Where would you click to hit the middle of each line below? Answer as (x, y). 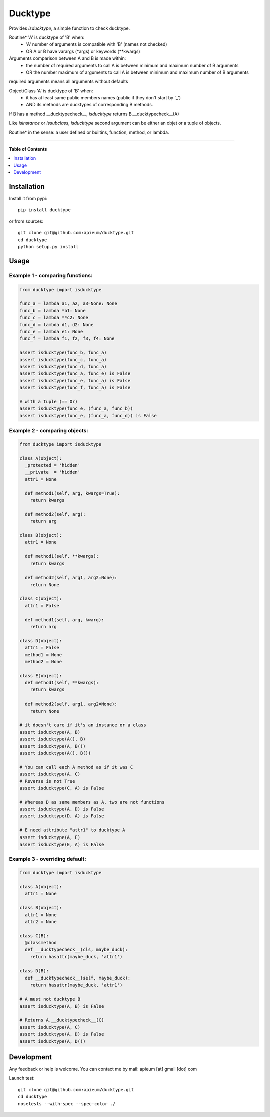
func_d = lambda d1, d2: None (57, 324)
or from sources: (26, 221)
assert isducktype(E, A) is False (62, 845)
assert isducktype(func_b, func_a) (63, 353)
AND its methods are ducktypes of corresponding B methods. (90, 105)
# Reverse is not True (47, 781)
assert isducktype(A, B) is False (62, 1006)
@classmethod (41, 943)
